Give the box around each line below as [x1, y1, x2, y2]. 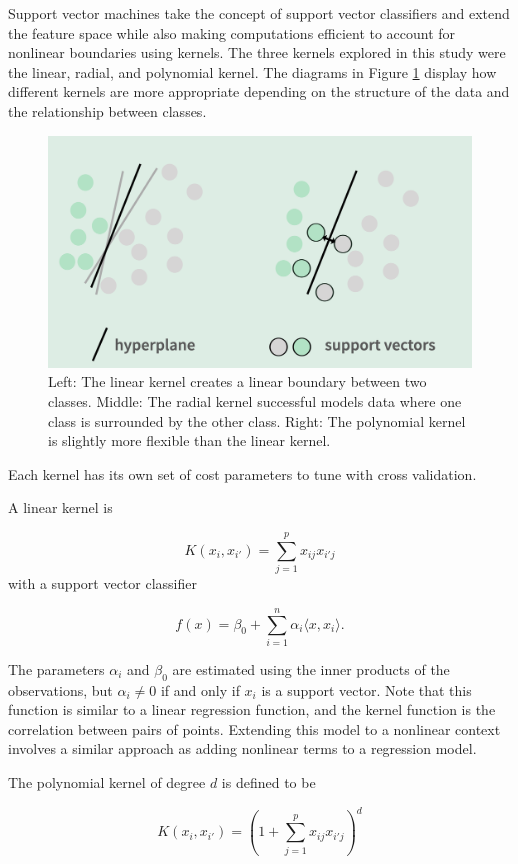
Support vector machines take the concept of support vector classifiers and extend [8, 3, 510, 23]
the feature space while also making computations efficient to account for [8, 22, 456, 43]
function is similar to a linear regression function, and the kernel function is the [8, 699, 496, 720]
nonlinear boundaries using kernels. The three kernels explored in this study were [8, 42, 506, 63]
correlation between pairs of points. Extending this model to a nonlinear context [8, 718, 501, 739]
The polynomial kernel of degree [8, 772, 206, 793]
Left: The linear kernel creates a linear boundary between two [48, 371, 427, 392]
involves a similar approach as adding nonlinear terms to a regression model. [8, 738, 477, 759]
